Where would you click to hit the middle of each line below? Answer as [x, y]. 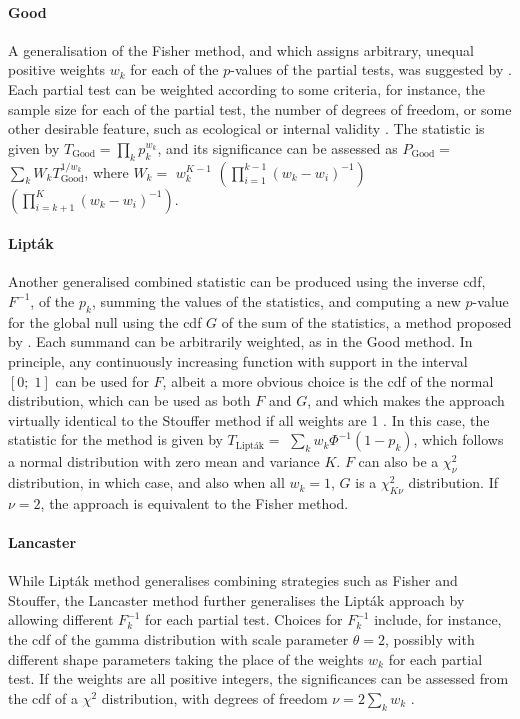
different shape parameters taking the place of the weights [186, 658]
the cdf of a [43, 697]
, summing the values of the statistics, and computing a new [276, 300]
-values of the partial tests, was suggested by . [371, 69]
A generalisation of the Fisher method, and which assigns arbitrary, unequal [241, 49]
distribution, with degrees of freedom [214, 697]
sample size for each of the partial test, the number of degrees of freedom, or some [260, 108]
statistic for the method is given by [115, 439]
